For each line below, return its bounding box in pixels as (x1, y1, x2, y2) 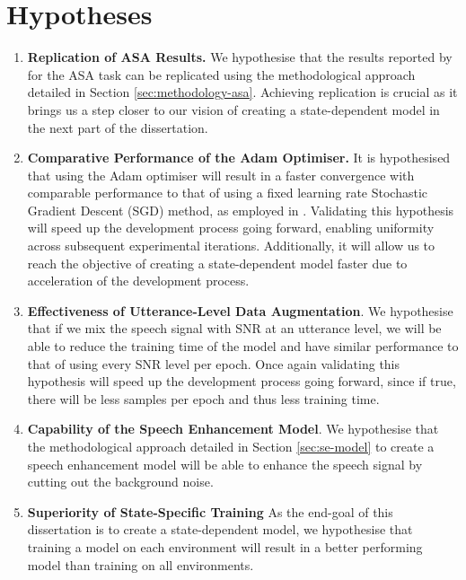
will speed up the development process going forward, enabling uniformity (27, 218, 435, 237)
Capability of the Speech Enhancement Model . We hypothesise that (27, 419, 439, 438)
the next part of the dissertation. (27, 118, 208, 136)
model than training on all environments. (27, 555, 254, 574)
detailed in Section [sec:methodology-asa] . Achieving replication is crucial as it (27, 83, 458, 101)
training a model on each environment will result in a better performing (27, 537, 423, 556)
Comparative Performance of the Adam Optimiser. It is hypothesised (27, 148, 451, 167)
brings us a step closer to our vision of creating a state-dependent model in (27, 100, 440, 119)
